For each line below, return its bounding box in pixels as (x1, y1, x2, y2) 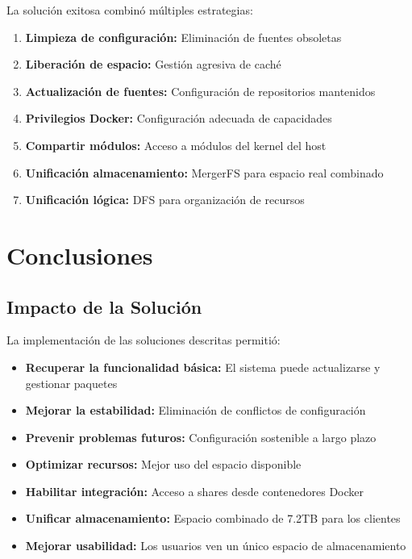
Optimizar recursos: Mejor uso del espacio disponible (25, 456, 302, 473)
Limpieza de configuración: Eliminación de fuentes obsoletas (25, 28, 342, 45)
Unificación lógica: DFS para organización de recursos (25, 191, 305, 208)
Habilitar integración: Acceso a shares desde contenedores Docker (25, 482, 364, 499)
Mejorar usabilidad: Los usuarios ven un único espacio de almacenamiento (25, 537, 406, 554)
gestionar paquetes (25, 374, 118, 391)
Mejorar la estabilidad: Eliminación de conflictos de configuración (25, 402, 366, 419)
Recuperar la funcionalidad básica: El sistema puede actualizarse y (25, 358, 381, 375)
